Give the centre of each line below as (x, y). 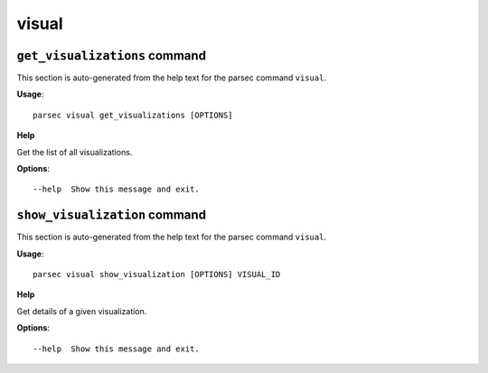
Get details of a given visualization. (82, 311)
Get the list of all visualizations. (75, 152)
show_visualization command (112, 215)
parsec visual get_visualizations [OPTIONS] (133, 115)
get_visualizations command (112, 56)
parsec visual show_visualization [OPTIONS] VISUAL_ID (157, 275)
